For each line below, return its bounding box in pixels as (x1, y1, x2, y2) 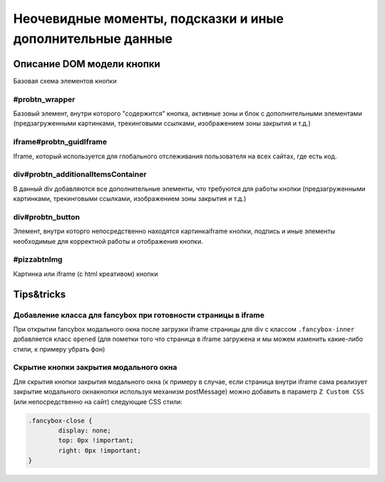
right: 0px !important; (58, 446, 142, 454)
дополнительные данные (13, 31, 173, 46)
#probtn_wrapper (13, 94, 76, 104)
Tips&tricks (13, 288, 66, 300)
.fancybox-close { (28, 416, 93, 424)
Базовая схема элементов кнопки (13, 76, 117, 85)
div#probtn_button (13, 212, 80, 222)
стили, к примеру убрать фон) (13, 344, 106, 353)
